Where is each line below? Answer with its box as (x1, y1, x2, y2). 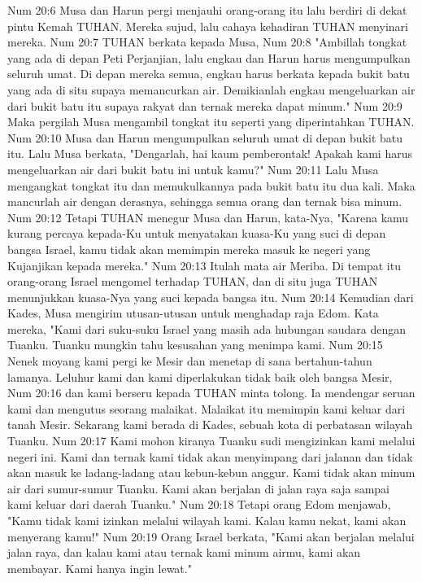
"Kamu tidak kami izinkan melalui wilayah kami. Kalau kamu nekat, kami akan (7, 512, 407, 528)
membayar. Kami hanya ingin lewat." (7, 559, 192, 576)
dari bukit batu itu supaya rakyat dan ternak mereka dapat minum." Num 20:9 (7, 97, 402, 114)
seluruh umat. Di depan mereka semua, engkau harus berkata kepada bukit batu (7, 65, 410, 82)
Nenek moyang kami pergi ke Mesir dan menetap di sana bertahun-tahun (7, 352, 372, 370)
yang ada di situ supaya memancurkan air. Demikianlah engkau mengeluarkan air (7, 81, 415, 98)
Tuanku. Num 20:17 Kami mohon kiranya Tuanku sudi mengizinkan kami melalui (7, 432, 415, 449)
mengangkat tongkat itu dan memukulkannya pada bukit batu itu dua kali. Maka (7, 177, 415, 194)
